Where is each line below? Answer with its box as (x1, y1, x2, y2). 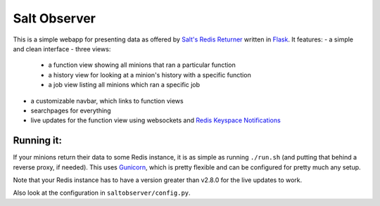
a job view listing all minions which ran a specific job (48, 81, 201, 89)
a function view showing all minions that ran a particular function (48, 60, 236, 70)
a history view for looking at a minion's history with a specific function (48, 70, 251, 79)
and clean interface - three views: (13, 44, 111, 53)
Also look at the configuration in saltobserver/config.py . (13, 188, 191, 197)
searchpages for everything (30, 106, 112, 115)
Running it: (13, 134, 63, 147)
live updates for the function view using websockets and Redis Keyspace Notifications (30, 116, 281, 124)
